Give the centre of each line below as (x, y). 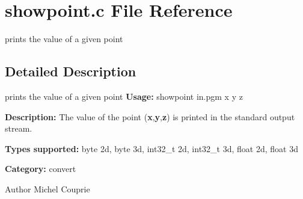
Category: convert (41, 169)
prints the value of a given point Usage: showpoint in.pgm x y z (124, 96)
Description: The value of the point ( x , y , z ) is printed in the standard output (150, 116)
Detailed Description (71, 71)
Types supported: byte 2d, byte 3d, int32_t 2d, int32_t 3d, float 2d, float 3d (151, 148)
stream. (19, 128)
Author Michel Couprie (47, 188)
